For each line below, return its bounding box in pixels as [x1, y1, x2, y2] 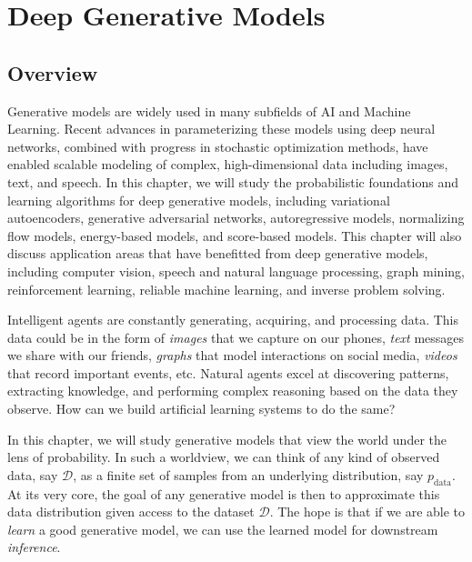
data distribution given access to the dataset [7, 502, 255, 521]
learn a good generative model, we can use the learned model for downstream [7, 519, 438, 538]
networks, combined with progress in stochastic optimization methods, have [7, 136, 428, 156]
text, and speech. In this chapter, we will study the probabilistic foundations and [7, 172, 458, 191]
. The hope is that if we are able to [269, 502, 466, 521]
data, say [7, 465, 58, 484]
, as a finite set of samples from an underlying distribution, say [73, 465, 424, 484]
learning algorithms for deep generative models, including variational [7, 190, 390, 209]
